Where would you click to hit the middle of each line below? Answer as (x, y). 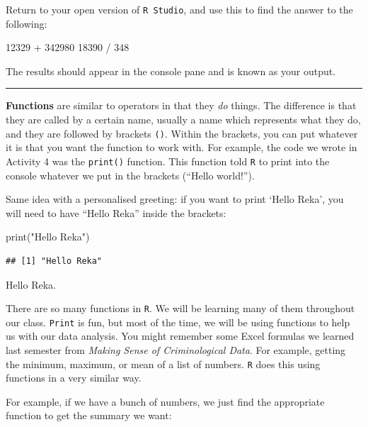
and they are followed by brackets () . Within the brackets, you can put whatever (182, 133)
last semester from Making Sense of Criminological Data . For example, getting (176, 350)
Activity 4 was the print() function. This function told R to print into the (168, 161)
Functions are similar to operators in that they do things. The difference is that (181, 105)
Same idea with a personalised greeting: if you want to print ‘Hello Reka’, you (175, 199)
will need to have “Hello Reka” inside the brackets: (116, 212)
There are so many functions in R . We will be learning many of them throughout (180, 308)
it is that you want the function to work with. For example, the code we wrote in (182, 147)
